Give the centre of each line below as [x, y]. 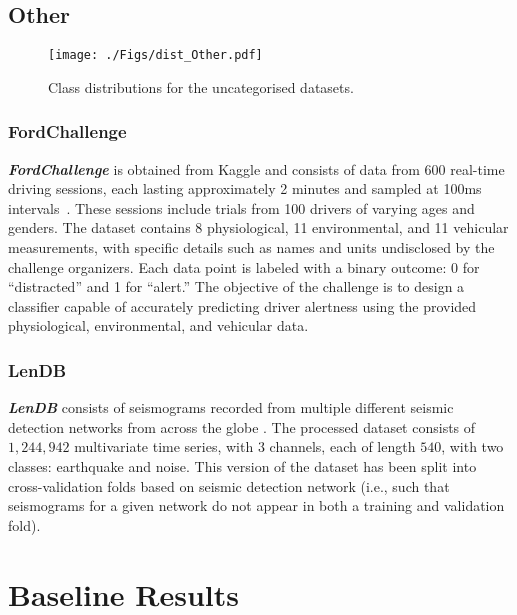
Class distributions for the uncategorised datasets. [201, 86]
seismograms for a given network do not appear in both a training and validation [256, 505]
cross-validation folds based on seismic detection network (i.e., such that [229, 485]
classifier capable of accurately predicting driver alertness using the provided [242, 305]
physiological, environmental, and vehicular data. [158, 325]
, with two [472, 446]
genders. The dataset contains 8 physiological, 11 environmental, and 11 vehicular [258, 227]
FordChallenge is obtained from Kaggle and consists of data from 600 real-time [256, 168]
